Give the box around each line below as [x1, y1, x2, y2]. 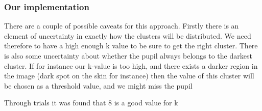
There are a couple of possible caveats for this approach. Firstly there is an [4, 20, 239, 31]
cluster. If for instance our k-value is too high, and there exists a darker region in [4, 60, 258, 71]
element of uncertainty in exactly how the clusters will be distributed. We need [4, 30, 251, 41]
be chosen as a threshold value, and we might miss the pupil [4, 80, 193, 91]
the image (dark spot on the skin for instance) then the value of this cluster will [4, 70, 254, 81]
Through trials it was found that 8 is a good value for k [4, 97, 178, 108]
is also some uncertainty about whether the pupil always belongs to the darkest [4, 50, 252, 61]
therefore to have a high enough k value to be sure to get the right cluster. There [4, 40, 258, 51]
